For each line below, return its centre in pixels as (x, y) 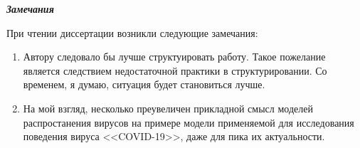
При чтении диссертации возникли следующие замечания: (132, 32)
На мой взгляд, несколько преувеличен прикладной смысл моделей (168, 108)
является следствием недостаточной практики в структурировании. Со (175, 70)
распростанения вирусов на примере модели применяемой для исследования (189, 122)
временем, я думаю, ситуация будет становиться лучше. (144, 84)
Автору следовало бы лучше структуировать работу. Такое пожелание (174, 57)
